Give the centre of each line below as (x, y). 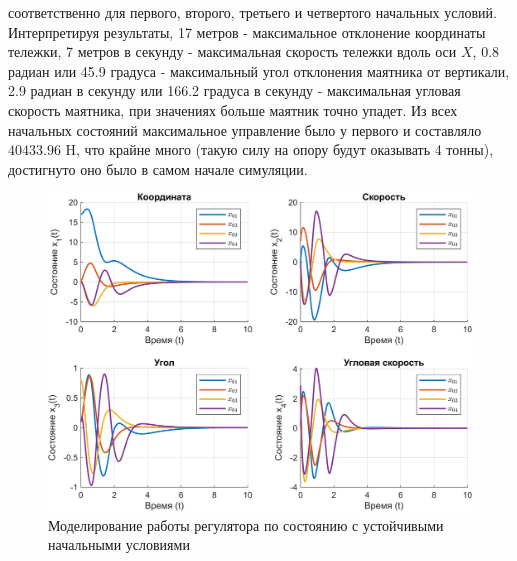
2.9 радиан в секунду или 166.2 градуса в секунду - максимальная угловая (234, 90)
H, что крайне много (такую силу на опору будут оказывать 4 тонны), (279, 149)
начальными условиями (119, 544)
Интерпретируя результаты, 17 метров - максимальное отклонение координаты (247, 31)
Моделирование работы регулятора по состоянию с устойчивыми (246, 524)
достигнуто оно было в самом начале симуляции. (158, 168)
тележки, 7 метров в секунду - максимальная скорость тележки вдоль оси (232, 51)
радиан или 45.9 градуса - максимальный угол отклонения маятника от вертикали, (259, 70)
